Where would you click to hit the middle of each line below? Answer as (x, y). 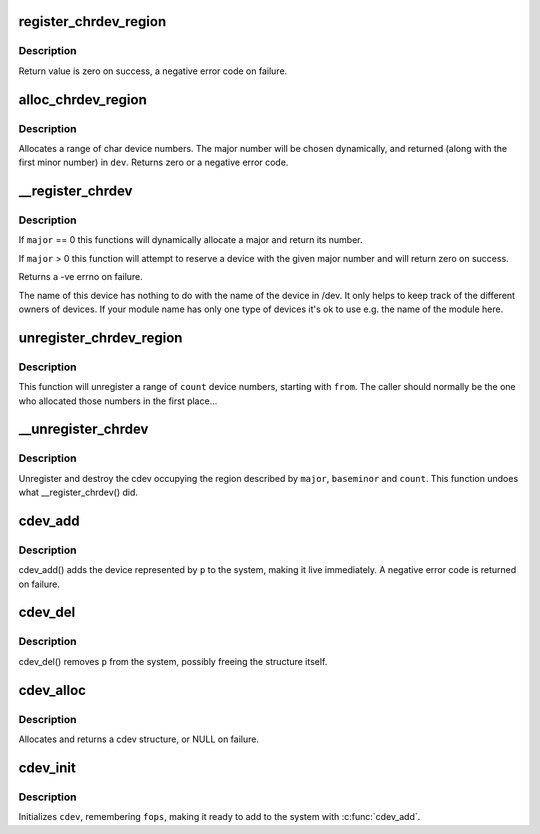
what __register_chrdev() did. (78, 492)
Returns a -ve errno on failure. (81, 277)
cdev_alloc (52, 690)
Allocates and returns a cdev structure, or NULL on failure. (139, 739)
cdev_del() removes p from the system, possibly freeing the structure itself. (173, 661)
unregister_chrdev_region (100, 337)
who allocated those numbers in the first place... (118, 401)
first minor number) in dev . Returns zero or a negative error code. (153, 162)
